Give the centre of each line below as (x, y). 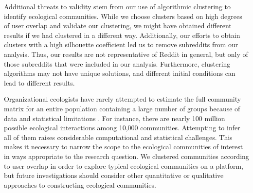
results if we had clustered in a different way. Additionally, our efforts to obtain (122, 35)
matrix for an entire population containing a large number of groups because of (122, 108)
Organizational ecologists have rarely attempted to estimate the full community (123, 99)
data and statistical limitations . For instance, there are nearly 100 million (115, 118)
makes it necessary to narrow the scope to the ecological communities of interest (124, 147)
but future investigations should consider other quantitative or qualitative (114, 175)
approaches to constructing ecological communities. (80, 184)
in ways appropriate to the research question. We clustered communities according (126, 156)
